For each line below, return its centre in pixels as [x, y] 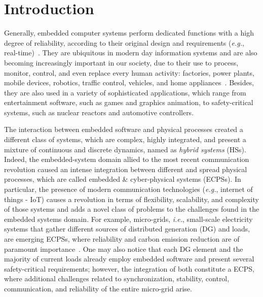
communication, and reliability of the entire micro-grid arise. [98, 288]
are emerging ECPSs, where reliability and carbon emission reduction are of [122, 239]
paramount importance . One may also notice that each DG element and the [124, 249]
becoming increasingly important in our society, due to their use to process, [121, 62]
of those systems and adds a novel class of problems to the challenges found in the [132, 209]
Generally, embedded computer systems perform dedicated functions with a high [129, 33]
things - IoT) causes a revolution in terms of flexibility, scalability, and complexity [131, 199]
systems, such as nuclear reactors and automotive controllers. [99, 112]
